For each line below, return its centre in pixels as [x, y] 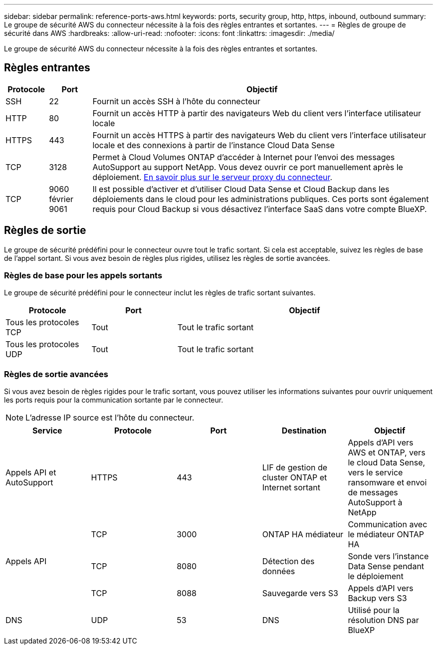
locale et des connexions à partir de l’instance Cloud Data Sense [214, 145]
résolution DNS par [383, 620]
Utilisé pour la [374, 610]
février [61, 199]
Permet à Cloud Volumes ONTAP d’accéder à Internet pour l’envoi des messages [244, 157]
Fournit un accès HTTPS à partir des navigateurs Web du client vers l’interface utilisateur [259, 135]
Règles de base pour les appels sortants [83, 276]
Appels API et [31, 473]
